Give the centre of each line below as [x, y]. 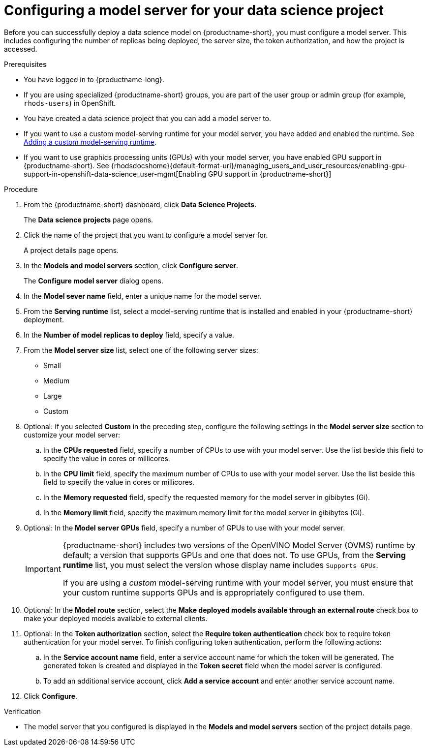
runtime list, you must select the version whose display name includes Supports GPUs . [220, 565]
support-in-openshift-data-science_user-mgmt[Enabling [115, 174]
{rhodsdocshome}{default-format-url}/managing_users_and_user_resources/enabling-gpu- [259, 165]
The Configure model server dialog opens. [93, 281]
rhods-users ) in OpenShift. [70, 103]
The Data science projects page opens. [89, 219]
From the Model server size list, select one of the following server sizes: [141, 350]
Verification [23, 711]
